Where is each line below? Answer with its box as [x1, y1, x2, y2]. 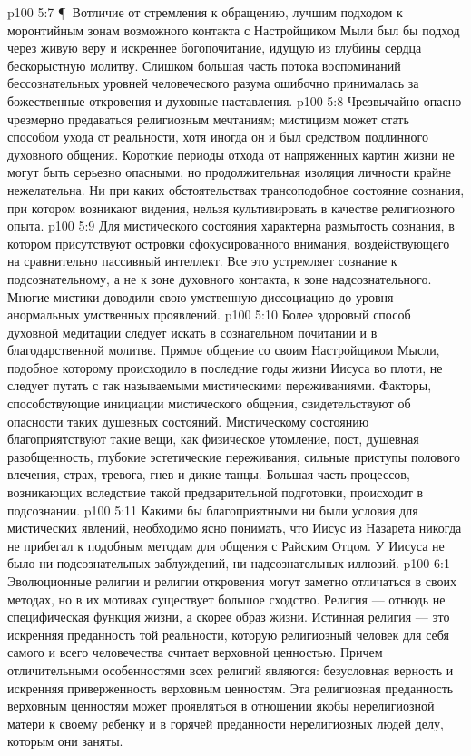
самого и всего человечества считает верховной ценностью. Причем [7, 643, 383, 662]
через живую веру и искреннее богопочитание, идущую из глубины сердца [7, 38, 422, 57]
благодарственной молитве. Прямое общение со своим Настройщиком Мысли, [7, 340, 440, 359]
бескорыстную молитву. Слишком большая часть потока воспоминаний [7, 55, 401, 74]
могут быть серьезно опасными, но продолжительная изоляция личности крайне [7, 162, 452, 182]
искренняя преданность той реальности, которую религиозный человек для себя [7, 624, 449, 643]
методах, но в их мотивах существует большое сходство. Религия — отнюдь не [7, 589, 446, 608]
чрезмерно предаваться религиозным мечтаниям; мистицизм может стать [7, 109, 409, 128]
